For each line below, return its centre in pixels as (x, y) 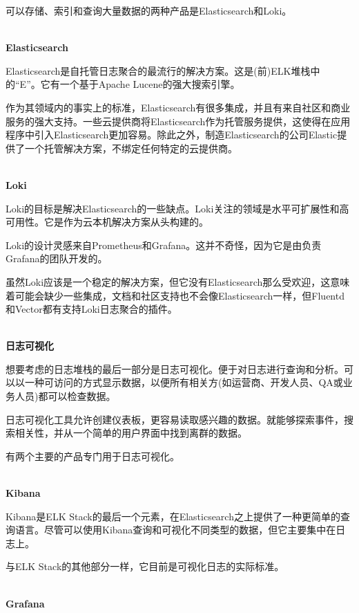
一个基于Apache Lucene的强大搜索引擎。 (150, 84)
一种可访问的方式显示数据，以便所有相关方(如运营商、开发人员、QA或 (184, 382)
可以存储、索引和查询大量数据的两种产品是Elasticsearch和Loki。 (149, 10)
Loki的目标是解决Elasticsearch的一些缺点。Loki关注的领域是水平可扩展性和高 (177, 208)
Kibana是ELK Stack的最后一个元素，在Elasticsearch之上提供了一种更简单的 (173, 516)
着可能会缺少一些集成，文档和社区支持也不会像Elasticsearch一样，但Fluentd (175, 295)
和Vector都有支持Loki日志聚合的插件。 (91, 309)
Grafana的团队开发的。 (57, 258)
